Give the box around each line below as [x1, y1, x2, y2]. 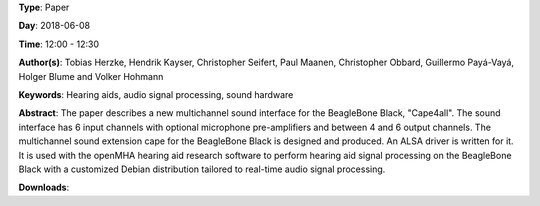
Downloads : [18, 181, 70, 194]
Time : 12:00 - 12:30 [18, 38, 100, 50]
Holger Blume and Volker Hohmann [18, 70, 164, 82]
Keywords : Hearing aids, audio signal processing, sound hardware [18, 88, 294, 100]
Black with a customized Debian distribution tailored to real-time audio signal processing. [18, 163, 386, 175]
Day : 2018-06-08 [18, 20, 91, 32]
